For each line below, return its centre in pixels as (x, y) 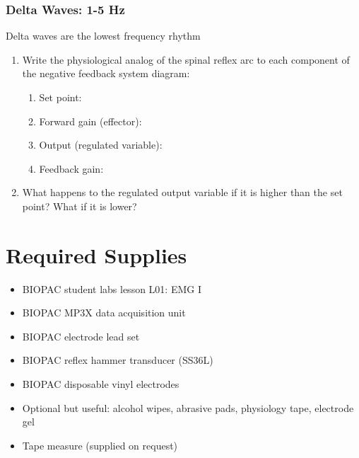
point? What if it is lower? (80, 206)
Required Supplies (96, 254)
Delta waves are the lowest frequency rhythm (103, 36)
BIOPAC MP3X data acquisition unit (104, 313)
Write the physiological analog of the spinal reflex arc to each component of (186, 59)
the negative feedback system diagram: (106, 73)
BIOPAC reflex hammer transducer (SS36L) (118, 360)
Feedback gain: (71, 168)
